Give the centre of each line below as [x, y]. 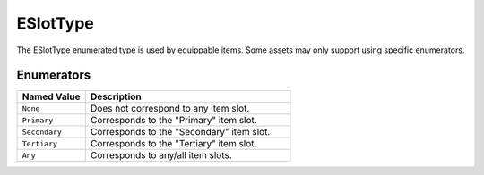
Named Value [51, 96]
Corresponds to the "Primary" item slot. [173, 121]
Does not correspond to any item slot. [170, 109]
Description [116, 96]
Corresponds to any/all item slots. [161, 155]
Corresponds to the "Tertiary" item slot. [173, 144]
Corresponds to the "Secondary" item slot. [180, 132]
